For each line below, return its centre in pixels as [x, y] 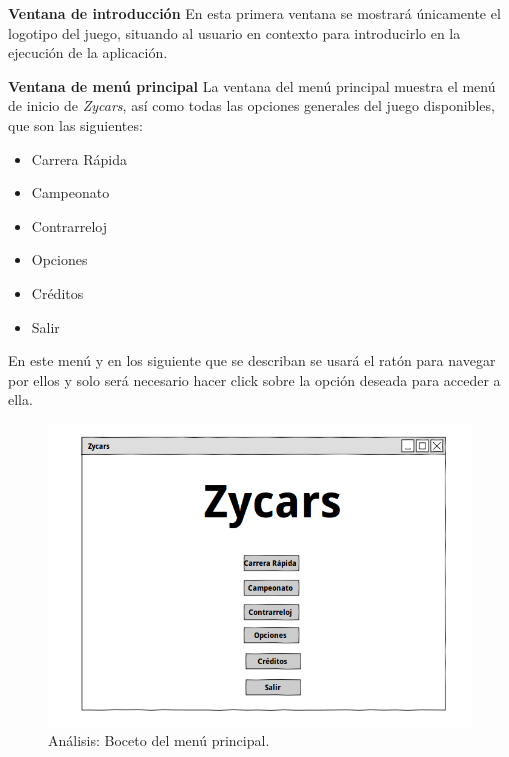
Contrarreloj [69, 225]
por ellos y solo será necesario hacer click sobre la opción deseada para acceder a [254, 379]
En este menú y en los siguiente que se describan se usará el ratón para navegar [252, 360]
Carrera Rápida [79, 158]
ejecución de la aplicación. [88, 52]
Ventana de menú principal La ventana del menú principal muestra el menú [252, 85]
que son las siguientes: [75, 124]
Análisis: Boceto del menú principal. [159, 740]
